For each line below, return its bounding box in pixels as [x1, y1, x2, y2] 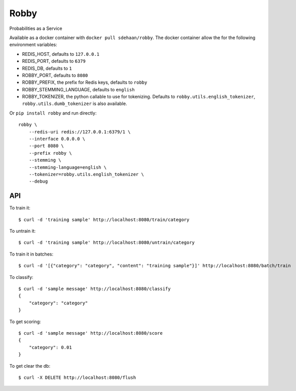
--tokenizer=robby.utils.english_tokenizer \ [28, 171, 144, 177]
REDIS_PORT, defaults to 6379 [22, 58, 86, 64]
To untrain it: [9, 228, 36, 234]
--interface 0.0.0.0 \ [28, 136, 86, 142]
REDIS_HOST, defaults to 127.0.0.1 [22, 51, 100, 57]
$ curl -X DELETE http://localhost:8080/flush [18, 374, 136, 380]
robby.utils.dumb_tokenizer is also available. [22, 100, 127, 106]
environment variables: [9, 42, 58, 48]
